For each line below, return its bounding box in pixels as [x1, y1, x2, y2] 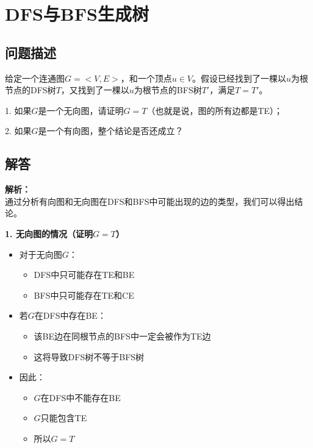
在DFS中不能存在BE [40, 391, 121, 404]
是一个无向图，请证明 [38, 104, 124, 116]
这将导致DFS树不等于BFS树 [34, 350, 145, 363]
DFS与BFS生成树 [5, 1, 149, 26]
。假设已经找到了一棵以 [192, 71, 287, 84]
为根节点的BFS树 [134, 84, 202, 96]
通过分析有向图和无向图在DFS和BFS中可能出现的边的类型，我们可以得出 [5, 194, 295, 207]
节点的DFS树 [5, 84, 56, 96]
